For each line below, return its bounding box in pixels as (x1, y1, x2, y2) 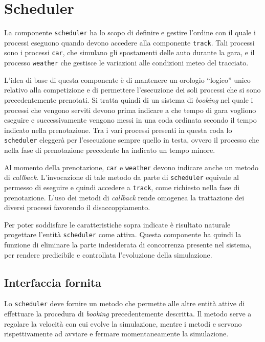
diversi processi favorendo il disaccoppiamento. (4, 202, 150, 213)
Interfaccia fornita (4, 274, 102, 290)
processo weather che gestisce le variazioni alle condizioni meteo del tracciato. (4, 57, 249, 68)
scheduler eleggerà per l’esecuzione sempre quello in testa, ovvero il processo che (4, 134, 259, 145)
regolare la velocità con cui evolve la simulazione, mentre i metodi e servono (4, 318, 242, 329)
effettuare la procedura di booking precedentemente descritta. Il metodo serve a (4, 308, 252, 319)
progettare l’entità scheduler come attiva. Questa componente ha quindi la (4, 229, 241, 240)
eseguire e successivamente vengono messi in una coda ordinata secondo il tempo (4, 115, 257, 125)
